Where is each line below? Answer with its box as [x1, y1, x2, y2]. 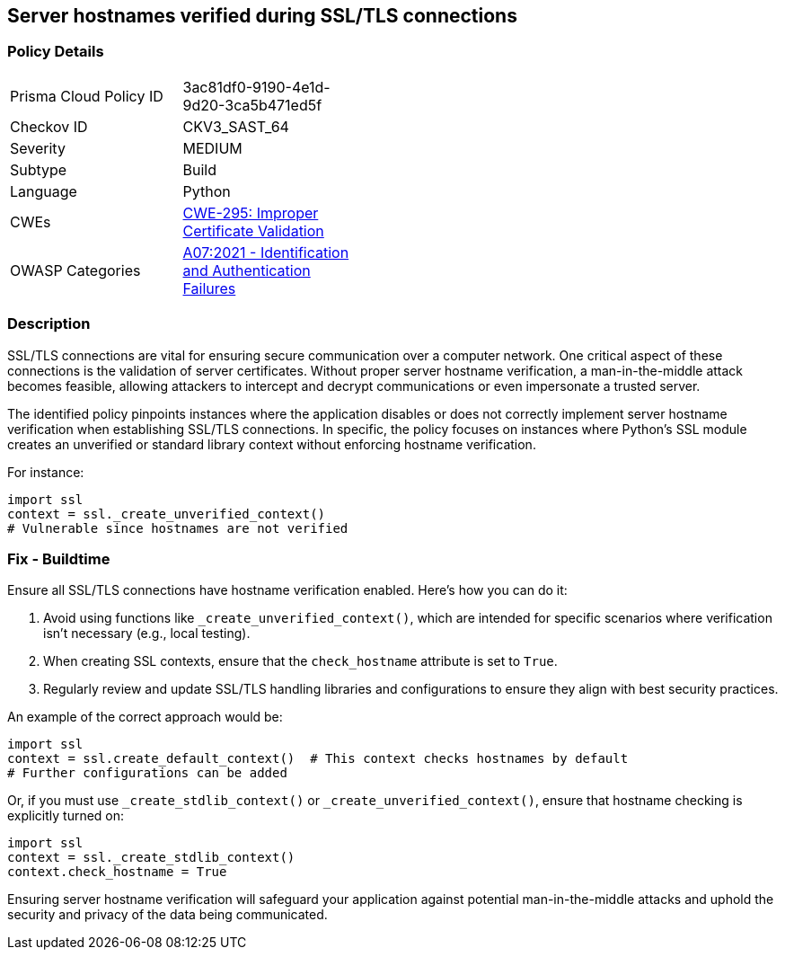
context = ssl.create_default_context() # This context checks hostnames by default [7, 751, 629, 766]
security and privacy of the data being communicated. [7, 907, 328, 923]
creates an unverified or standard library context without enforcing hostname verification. [7, 436, 536, 452]
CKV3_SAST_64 [182, 117, 289, 136]
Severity [10, 138, 66, 157]
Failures [182, 279, 236, 297]
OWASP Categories [10, 261, 141, 279]
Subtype [10, 160, 67, 179]
